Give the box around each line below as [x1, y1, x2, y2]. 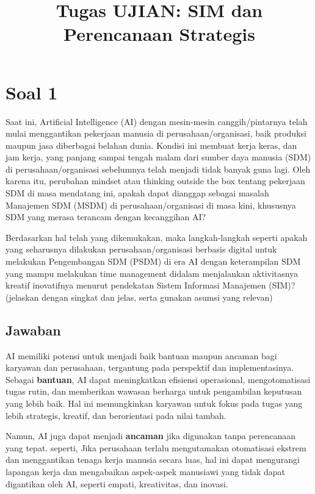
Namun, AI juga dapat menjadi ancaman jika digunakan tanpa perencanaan [5, 429, 296, 442]
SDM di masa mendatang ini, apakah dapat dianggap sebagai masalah [5, 187, 269, 199]
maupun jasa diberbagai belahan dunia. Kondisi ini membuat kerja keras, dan [5, 138, 297, 151]
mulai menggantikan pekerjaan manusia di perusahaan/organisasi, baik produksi [5, 127, 306, 140]
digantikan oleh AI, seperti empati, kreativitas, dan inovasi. [5, 477, 228, 490]
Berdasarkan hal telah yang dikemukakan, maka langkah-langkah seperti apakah [5, 231, 308, 243]
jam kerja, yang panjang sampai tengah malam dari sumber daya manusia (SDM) [5, 151, 311, 163]
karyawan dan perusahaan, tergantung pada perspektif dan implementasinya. [5, 361, 294, 374]
